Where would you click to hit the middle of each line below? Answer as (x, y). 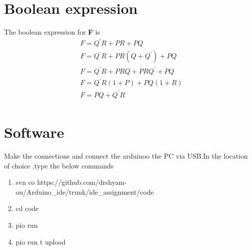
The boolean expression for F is (52, 32)
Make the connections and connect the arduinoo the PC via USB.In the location (126, 156)
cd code (27, 208)
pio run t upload (41, 241)
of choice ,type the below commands (59, 165)
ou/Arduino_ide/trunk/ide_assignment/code (85, 191)
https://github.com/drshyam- (82, 182)
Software (34, 132)
